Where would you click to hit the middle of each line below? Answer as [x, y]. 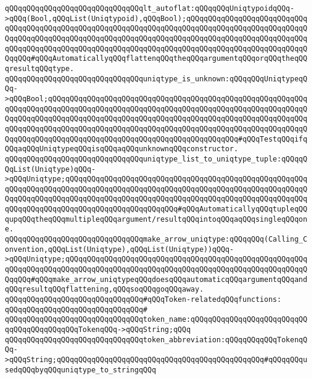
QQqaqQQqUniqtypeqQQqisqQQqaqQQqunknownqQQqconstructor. [122, 149]
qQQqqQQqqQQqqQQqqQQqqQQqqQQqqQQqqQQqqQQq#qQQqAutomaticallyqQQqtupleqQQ [156, 209]
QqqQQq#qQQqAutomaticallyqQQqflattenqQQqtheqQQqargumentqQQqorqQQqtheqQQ [156, 59]
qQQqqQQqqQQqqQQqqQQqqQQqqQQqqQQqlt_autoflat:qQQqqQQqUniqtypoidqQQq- [150, 8]
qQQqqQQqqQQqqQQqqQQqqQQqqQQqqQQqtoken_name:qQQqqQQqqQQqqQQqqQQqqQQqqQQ [156, 320]
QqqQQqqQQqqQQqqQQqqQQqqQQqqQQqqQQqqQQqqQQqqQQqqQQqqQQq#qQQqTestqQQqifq [156, 139]
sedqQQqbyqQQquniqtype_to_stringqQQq [81, 370]
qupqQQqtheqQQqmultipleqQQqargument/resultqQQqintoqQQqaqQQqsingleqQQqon [156, 219]
